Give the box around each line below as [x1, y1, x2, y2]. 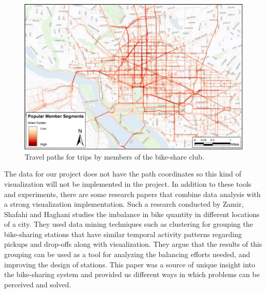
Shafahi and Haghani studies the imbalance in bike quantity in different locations [4, 208, 260, 219]
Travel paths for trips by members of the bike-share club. [25, 151, 204, 162]
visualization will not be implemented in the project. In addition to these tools [4, 178, 252, 189]
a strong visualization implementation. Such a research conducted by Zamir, [4, 199, 244, 209]
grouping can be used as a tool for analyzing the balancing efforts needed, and [4, 249, 251, 260]
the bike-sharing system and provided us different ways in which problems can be [4, 269, 260, 280]
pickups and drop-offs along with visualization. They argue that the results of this [4, 239, 262, 249]
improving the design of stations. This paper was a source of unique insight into [4, 259, 255, 269]
